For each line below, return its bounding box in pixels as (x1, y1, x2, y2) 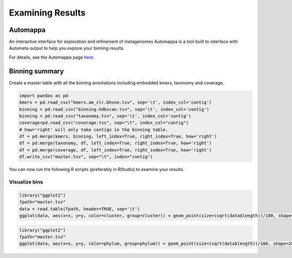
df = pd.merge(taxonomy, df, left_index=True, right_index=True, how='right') (19, 140, 212, 146)
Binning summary (9, 67, 64, 75)
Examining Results (9, 7, 86, 18)
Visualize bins (9, 179, 43, 185)
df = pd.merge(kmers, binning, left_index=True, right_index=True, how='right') (19, 134, 217, 139)
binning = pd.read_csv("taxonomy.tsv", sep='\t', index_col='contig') (19, 113, 192, 119)
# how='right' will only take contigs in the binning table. (19, 127, 168, 132)
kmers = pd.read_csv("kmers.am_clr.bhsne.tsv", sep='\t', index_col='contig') (19, 100, 212, 105)
